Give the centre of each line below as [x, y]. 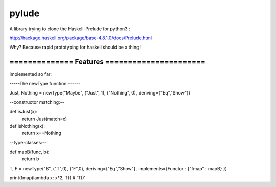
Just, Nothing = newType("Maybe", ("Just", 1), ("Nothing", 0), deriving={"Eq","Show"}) [100, 93]
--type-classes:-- [28, 143]
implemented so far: [31, 74]
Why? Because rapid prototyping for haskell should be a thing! [75, 47]
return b [31, 159]
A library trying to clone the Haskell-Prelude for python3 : [70, 29]
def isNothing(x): [27, 126]
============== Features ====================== [107, 62]
